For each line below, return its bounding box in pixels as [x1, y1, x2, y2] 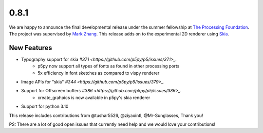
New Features [9, 44, 52, 52]
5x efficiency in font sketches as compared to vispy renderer [38, 70, 160, 76]
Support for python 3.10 [21, 103, 69, 109]
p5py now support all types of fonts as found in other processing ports [38, 63, 180, 69]
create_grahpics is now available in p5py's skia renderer [38, 95, 150, 100]
